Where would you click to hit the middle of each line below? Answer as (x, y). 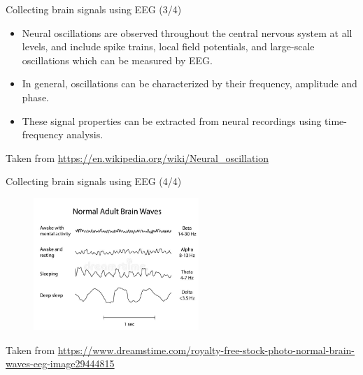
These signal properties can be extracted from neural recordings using (172, 120)
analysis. (85, 134)
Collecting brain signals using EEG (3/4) (94, 9)
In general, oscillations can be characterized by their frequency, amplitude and (190, 83)
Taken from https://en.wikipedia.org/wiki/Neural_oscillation (137, 157)
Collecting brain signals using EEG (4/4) (94, 181)
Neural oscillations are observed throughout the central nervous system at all (187, 32)
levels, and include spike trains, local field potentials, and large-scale (168, 46)
